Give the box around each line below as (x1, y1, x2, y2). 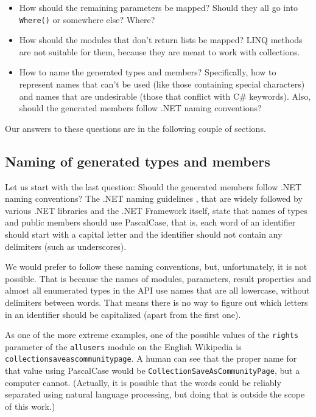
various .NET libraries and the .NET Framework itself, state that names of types (5, 204, 307, 216)
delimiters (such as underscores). (5, 240, 127, 252)
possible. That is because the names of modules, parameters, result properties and (5, 272, 311, 284)
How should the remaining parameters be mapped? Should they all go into (19, 1, 298, 13)
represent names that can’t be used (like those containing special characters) (19, 78, 305, 91)
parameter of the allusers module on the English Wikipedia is (5, 340, 242, 353)
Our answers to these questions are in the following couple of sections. (5, 122, 266, 134)
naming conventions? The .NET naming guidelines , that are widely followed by (5, 192, 303, 205)
